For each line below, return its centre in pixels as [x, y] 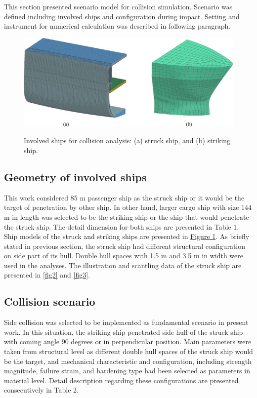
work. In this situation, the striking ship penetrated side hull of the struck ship [124, 332]
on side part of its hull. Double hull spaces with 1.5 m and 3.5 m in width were [124, 256]
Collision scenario [50, 301]
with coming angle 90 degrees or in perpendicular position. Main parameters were [128, 341]
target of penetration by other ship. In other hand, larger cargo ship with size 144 [128, 207]
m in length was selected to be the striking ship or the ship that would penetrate [127, 217]
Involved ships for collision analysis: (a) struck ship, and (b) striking [127, 140]
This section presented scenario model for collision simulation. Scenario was [118, 6]
